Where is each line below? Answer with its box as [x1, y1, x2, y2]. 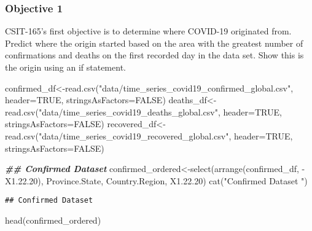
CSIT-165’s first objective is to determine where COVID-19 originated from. [5, 25, 292, 37]
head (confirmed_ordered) [5, 214, 101, 226]
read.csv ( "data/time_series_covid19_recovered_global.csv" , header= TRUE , [5, 129, 293, 142]
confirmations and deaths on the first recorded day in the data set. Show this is [5, 49, 304, 61]
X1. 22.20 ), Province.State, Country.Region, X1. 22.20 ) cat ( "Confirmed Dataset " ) [5, 174, 308, 187]
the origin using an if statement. [5, 61, 126, 73]
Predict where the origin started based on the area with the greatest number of [5, 36, 303, 49]
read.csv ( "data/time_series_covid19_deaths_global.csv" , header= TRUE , [5, 105, 282, 118]
